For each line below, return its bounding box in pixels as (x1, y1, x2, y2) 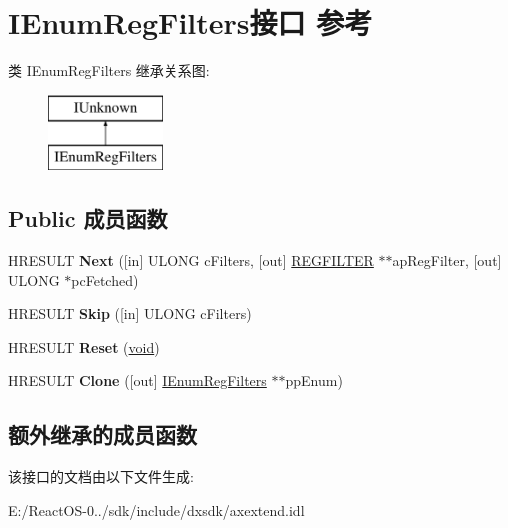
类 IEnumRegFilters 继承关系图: (8, 60, 210, 81)
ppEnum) (285, 370, 343, 391)
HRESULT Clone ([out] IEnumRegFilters (8, 370, 267, 391)
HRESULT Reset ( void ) (8, 336, 160, 357)
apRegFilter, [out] (392, 250, 502, 271)
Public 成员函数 (8, 203, 168, 234)
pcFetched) (71, 269, 139, 290)
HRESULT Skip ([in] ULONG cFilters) (8, 303, 252, 324)
